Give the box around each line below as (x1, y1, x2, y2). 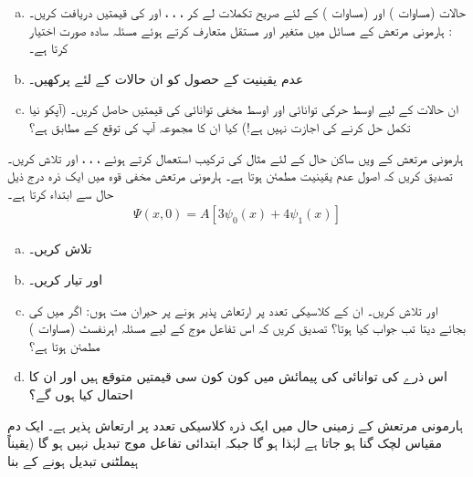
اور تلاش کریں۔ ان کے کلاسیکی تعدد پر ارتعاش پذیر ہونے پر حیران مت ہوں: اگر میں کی (28, 300, 438, 319)
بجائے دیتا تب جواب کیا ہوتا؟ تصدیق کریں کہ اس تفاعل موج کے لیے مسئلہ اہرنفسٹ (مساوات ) (28, 318, 466, 337)
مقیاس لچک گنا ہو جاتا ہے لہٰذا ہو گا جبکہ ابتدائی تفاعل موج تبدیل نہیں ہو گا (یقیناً (7, 433, 442, 452)
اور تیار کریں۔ (28, 269, 103, 288)
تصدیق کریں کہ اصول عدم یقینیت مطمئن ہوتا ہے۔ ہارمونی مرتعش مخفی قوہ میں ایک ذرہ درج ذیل (7, 166, 453, 185)
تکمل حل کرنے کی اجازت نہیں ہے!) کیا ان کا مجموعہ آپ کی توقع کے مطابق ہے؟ (28, 117, 411, 136)
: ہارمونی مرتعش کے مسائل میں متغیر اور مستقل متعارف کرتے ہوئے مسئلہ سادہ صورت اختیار (28, 20, 453, 39)
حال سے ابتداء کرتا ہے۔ (7, 183, 114, 202)
